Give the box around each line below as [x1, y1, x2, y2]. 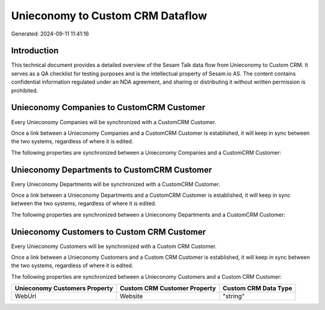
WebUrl [14, 292, 36, 300]
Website [119, 292, 143, 300]
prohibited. [11, 87, 39, 94]
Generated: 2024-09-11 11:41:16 [11, 30, 90, 37]
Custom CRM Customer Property [119, 284, 216, 293]
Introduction [11, 46, 59, 56]
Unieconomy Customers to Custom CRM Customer [11, 226, 206, 237]
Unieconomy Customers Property [14, 284, 114, 293]
